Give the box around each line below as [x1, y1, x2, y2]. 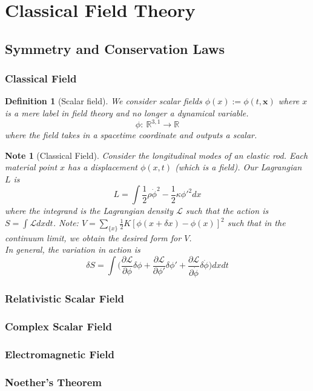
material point [5, 161, 58, 173]
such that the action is [185, 204, 269, 217]
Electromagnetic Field [5, 346, 114, 361]
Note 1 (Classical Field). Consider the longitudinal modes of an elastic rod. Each [5, 149, 308, 161]
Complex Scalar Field [5, 318, 112, 333]
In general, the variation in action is [5, 243, 140, 256]
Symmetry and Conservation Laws [5, 39, 225, 58]
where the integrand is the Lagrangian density [5, 204, 174, 217]
